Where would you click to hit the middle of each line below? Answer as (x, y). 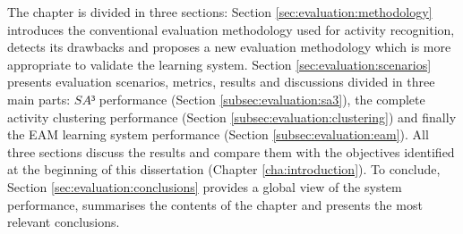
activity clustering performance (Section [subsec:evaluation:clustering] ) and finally (232, 117)
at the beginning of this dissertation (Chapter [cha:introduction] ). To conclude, (224, 169)
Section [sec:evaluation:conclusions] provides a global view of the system (205, 186)
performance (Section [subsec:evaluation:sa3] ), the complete (262, 99)
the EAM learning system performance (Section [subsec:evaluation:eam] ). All (218, 134)
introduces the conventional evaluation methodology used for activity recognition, (231, 29)
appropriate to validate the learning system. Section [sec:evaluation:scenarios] (219, 64)
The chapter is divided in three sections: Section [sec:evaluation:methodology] (220, 12)
